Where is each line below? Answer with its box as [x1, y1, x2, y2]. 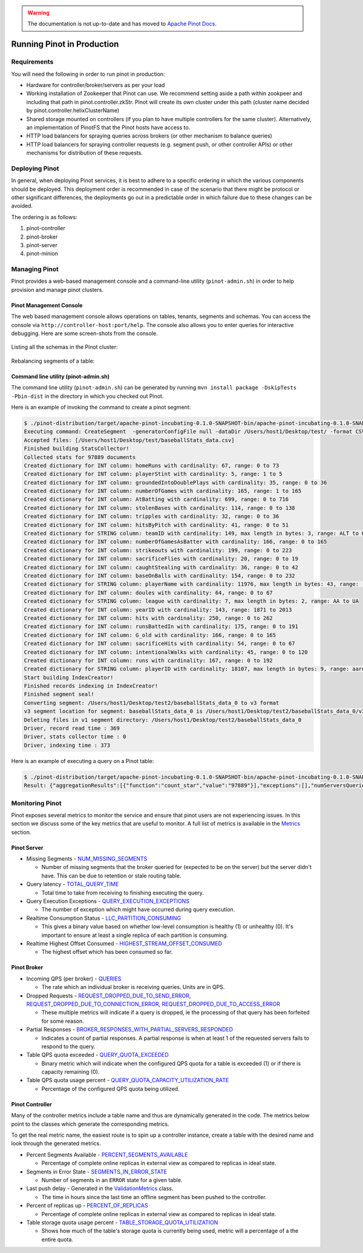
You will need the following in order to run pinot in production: [11, 70, 166, 78]
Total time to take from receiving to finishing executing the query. [41, 889, 204, 896]
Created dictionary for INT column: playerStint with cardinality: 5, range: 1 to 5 [24, 471, 283, 478]
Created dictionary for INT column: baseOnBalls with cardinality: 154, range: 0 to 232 [24, 572, 296, 579]
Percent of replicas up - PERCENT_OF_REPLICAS [26, 1202, 148, 1209]
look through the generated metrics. [11, 1140, 101, 1147]
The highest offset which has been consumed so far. [41, 948, 173, 956]
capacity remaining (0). [41, 1068, 100, 1076]
